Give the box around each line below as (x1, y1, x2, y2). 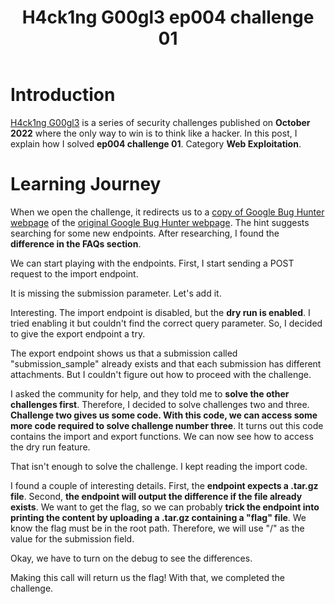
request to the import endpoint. (10, 267, 139, 280)
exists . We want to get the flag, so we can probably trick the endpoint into (10, 501, 320, 513)
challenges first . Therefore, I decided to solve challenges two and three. (10, 398, 310, 410)
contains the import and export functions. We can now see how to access (10, 430, 314, 442)
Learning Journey (10, 173, 162, 196)
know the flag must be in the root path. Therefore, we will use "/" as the (10, 522, 305, 534)
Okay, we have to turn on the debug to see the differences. (10, 552, 253, 564)
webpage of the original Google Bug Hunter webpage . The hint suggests (10, 216, 310, 228)
